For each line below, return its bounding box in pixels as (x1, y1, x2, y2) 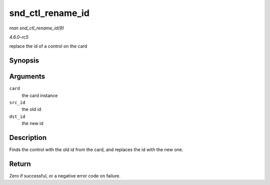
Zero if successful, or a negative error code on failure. (9, 173, 121, 179)
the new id (21, 120, 43, 126)
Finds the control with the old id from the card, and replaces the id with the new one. (9, 146, 183, 152)
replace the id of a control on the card (9, 43, 87, 49)
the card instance (21, 92, 58, 98)
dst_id (9, 113, 25, 119)
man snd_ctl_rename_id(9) (9, 25, 64, 31)
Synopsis (9, 56, 39, 65)
